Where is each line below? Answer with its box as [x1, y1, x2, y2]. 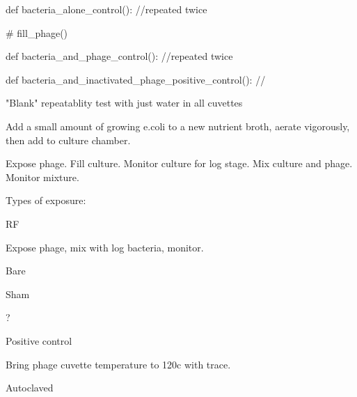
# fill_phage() [6, 25, 68, 40]
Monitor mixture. [6, 169, 79, 184]
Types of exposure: [6, 193, 86, 208]
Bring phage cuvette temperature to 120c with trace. [6, 357, 231, 371]
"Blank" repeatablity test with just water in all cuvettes [6, 95, 243, 110]
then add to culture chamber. [6, 132, 131, 147]
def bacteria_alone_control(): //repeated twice [6, 2, 207, 16]
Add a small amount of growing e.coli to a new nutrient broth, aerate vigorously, [6, 118, 350, 133]
